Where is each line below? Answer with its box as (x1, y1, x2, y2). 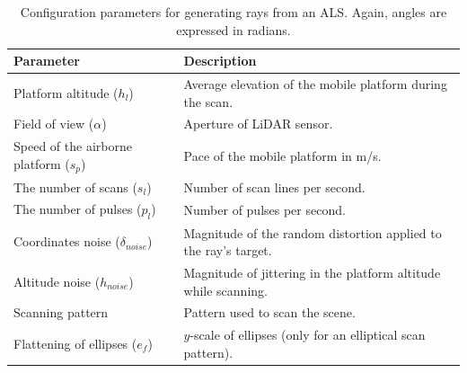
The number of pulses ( (13, 200, 142, 218)
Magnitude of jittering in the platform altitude (183, 262, 441, 281)
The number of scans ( (13, 177, 137, 196)
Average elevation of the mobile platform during (183, 75, 447, 93)
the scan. (183, 92, 233, 111)
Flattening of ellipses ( (13, 334, 137, 353)
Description (183, 51, 257, 70)
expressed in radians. (176, 20, 291, 39)
